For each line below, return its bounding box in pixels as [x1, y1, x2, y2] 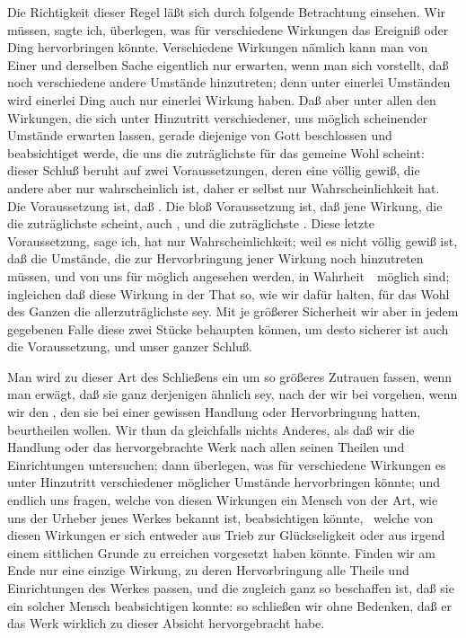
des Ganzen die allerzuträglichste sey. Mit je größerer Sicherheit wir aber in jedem [7, 302, 459, 321]
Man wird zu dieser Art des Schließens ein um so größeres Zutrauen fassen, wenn [7, 367, 453, 385]
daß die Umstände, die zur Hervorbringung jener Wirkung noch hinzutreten [7, 249, 424, 268]
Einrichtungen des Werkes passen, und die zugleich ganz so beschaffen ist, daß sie [7, 579, 454, 597]
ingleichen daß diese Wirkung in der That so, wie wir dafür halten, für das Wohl [7, 284, 450, 303]
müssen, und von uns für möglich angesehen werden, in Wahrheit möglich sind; [7, 266, 450, 285]
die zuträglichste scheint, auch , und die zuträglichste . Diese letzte [7, 214, 374, 233]
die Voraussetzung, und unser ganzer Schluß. [7, 337, 252, 356]
